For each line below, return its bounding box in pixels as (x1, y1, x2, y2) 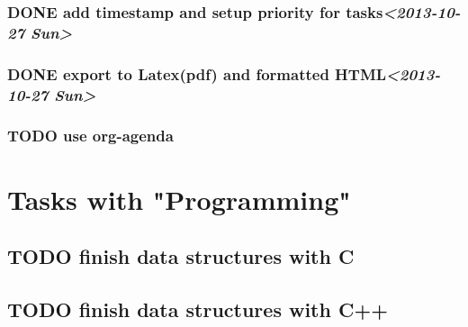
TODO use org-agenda (7, 124, 174, 147)
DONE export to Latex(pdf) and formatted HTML (7, 62, 387, 85)
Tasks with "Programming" (7, 180, 351, 217)
